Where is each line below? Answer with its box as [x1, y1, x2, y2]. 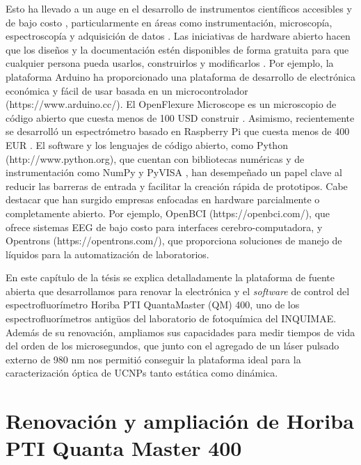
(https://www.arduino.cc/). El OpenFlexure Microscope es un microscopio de [6, 97, 337, 111]
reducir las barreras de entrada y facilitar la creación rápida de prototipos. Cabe [6, 178, 348, 193]
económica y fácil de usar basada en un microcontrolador [6, 83, 248, 97]
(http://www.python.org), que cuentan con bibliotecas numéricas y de [6, 151, 305, 166]
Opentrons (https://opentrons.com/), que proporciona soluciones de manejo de [6, 233, 342, 248]
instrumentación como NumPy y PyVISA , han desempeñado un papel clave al [6, 165, 342, 180]
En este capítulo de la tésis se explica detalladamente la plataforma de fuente [6, 270, 335, 285]
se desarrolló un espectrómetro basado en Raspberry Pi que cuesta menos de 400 [6, 124, 350, 139]
